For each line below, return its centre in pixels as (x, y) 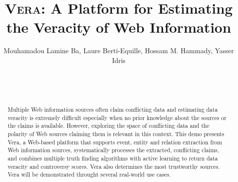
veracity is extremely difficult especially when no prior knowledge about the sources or (117, 117)
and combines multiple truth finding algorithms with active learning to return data (113, 158)
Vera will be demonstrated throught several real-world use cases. (89, 174)
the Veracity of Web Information (119, 27)
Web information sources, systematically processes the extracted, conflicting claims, (113, 150)
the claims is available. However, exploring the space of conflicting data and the (108, 126)
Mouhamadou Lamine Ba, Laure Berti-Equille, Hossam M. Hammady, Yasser (119, 51)
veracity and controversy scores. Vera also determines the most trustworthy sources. (114, 166)
